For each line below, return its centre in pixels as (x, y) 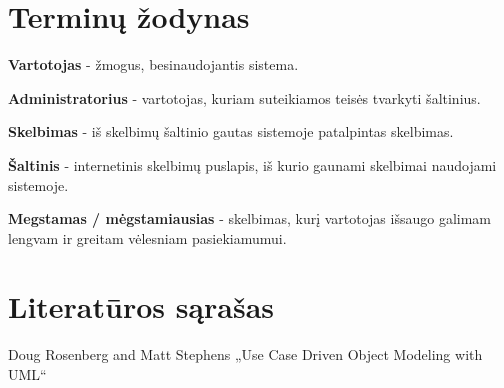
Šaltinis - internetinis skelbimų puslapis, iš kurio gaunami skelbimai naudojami (252, 164)
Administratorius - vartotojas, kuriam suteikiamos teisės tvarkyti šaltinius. (244, 97)
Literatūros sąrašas (141, 306)
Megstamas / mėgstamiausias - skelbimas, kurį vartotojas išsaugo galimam (250, 218)
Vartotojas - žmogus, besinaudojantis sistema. (153, 64)
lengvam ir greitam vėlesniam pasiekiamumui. (147, 237)
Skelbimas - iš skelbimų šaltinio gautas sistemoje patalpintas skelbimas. (231, 131)
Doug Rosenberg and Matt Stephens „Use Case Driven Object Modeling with (245, 354)
